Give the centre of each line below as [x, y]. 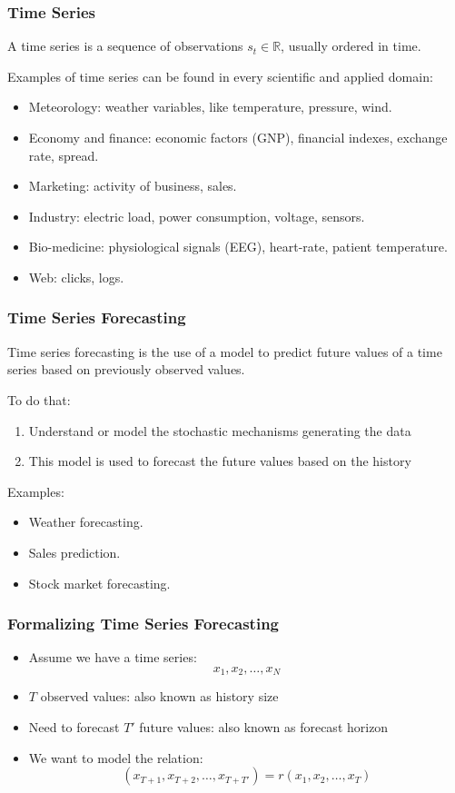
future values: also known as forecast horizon [264, 726]
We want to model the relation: [116, 757]
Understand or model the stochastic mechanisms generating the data [220, 430]
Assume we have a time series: [113, 657]
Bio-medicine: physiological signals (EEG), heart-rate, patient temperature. [238, 247]
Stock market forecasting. [99, 583]
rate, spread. [64, 155]
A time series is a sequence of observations [125, 46]
